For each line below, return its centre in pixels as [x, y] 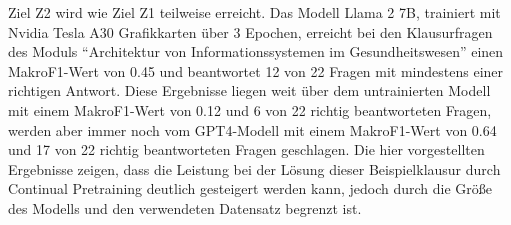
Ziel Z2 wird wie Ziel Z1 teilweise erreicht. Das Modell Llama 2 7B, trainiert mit [254, 12]
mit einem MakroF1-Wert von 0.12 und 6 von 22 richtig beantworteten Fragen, [250, 109]
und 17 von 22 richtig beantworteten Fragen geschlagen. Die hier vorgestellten [246, 149]
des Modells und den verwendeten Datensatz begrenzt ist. [185, 207]
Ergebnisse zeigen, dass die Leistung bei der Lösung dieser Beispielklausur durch [254, 168]
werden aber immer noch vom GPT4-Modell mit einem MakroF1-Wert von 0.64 [252, 129]
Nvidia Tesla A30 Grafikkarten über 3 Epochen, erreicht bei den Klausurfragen [250, 31]
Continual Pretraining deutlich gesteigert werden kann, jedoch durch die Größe [250, 188]
